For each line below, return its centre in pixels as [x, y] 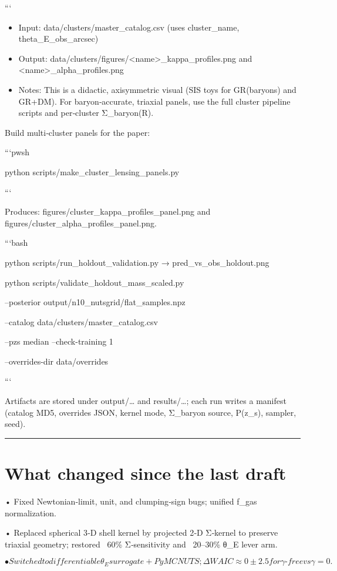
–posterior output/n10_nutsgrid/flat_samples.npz [95, 302]
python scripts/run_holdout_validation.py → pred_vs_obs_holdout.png [137, 262]
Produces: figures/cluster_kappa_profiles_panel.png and [108, 211]
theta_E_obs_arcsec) [58, 39]
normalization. [31, 512]
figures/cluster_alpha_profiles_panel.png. [81, 223]
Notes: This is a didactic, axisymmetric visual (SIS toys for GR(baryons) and [157, 89]
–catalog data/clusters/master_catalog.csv [81, 321]
